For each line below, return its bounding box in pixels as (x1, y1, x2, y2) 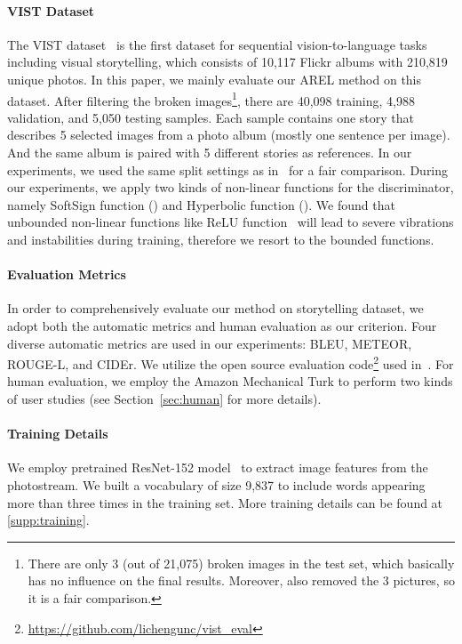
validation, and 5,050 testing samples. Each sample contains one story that (7, 108, 415, 126)
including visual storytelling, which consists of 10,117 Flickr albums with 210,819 (7, 52, 448, 71)
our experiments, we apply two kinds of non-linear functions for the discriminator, (7, 178, 454, 197)
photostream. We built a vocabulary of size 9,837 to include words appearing (7, 475, 426, 494)
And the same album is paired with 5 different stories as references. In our (7, 143, 412, 162)
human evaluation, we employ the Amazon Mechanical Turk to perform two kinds (7, 372, 453, 390)
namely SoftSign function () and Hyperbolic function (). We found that (7, 195, 395, 213)
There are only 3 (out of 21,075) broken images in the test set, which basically (28, 553, 455, 572)
